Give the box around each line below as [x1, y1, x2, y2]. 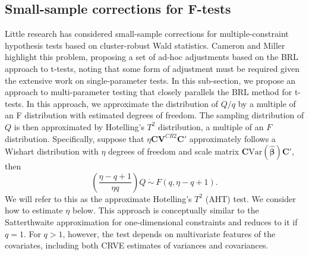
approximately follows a [189, 132, 276, 144]
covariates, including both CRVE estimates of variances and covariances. [5, 239, 269, 251]
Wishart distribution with [5, 145, 99, 158]
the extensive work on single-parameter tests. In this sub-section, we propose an [5, 74, 296, 86]
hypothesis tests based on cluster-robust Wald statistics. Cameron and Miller [5, 39, 285, 51]
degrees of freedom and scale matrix [108, 145, 239, 158]
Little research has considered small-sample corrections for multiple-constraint [5, 27, 289, 40]
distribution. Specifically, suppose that [5, 132, 144, 144]
